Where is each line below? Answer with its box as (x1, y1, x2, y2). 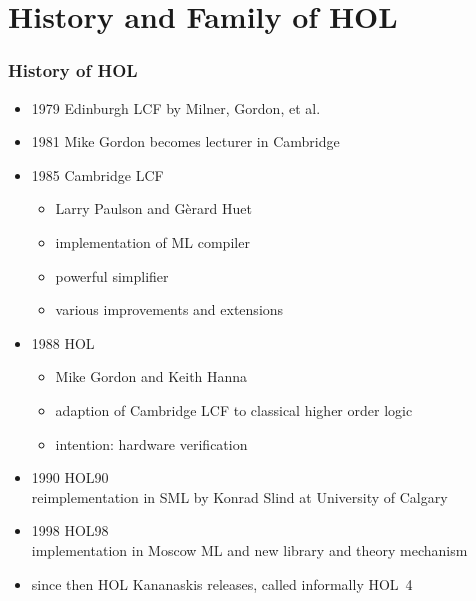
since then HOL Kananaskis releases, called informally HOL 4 (31, 573, 413, 594)
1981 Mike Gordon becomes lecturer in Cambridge (31, 131, 340, 152)
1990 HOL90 (31, 467, 109, 488)
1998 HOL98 (31, 520, 109, 541)
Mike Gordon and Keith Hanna (55, 366, 248, 387)
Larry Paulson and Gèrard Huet (55, 198, 252, 219)
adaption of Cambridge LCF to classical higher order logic (55, 399, 413, 420)
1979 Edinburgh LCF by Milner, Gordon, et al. (31, 97, 321, 118)
